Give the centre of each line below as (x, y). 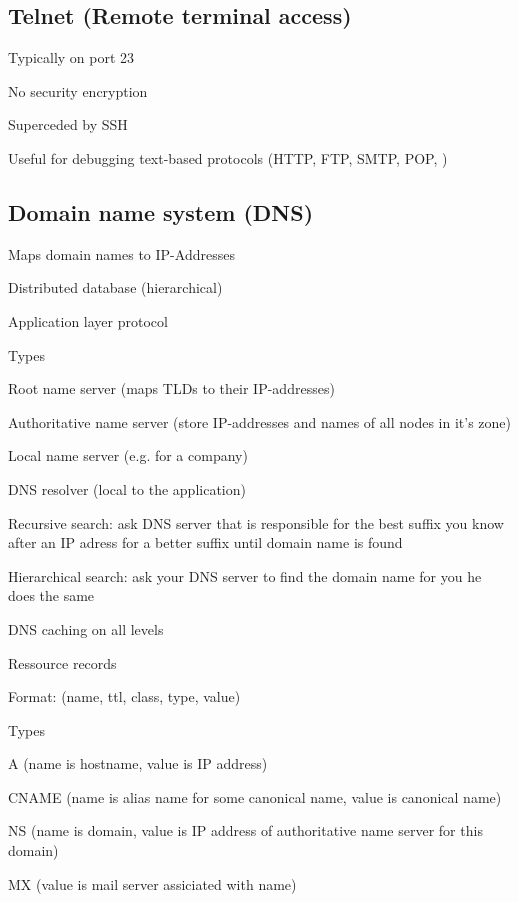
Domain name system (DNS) (161, 211)
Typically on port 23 (71, 57)
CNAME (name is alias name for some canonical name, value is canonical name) (255, 796)
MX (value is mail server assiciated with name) (152, 883)
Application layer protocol (88, 320)
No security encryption (78, 90)
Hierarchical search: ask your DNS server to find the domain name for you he (245, 575)
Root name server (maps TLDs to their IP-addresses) (171, 388)
